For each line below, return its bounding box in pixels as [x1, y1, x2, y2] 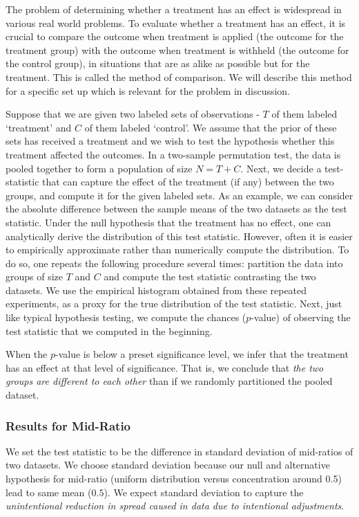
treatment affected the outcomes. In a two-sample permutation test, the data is [6, 147, 341, 161]
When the [6, 347, 48, 361]
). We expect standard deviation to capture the [104, 484, 304, 499]
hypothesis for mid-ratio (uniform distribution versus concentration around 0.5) [6, 471, 342, 486]
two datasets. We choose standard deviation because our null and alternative [6, 457, 330, 472]
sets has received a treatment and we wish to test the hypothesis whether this [6, 134, 335, 148]
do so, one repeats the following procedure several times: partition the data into [6, 255, 343, 270]
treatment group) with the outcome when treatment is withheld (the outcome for [6, 42, 349, 57]
